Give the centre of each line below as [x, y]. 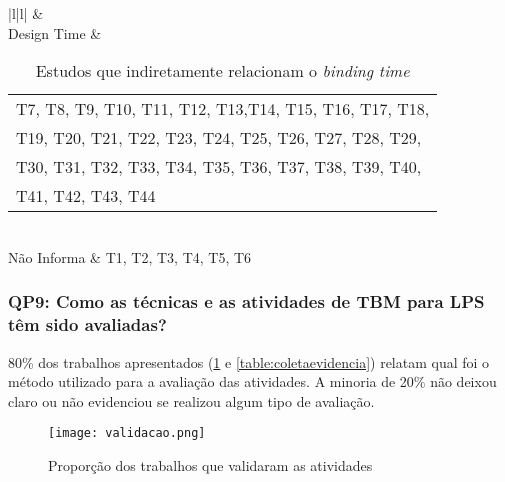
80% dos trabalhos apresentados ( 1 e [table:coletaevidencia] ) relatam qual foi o [249, 361]
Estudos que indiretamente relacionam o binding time [222, 71]
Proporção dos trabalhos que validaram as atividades [210, 464]
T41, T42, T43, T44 [86, 196]
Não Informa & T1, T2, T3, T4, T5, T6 [130, 256]
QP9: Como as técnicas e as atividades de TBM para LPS [246, 301]
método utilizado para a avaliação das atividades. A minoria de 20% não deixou [252, 381]
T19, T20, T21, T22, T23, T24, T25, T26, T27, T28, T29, [219, 138]
